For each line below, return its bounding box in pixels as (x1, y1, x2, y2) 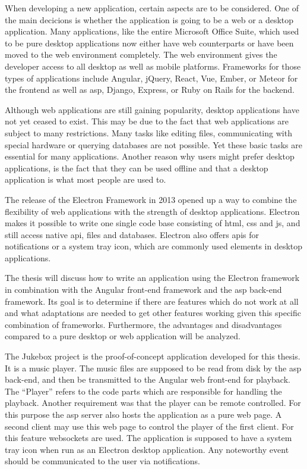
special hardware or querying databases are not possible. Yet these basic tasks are (5, 138, 303, 151)
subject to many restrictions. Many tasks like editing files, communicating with (5, 126, 292, 139)
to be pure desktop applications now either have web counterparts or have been (5, 36, 294, 49)
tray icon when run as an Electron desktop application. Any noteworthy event (5, 443, 289, 455)
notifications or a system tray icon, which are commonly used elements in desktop (5, 240, 303, 252)
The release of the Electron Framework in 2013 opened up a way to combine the (5, 193, 297, 205)
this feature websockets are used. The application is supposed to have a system (5, 432, 292, 444)
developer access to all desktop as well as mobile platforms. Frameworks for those (5, 60, 301, 72)
